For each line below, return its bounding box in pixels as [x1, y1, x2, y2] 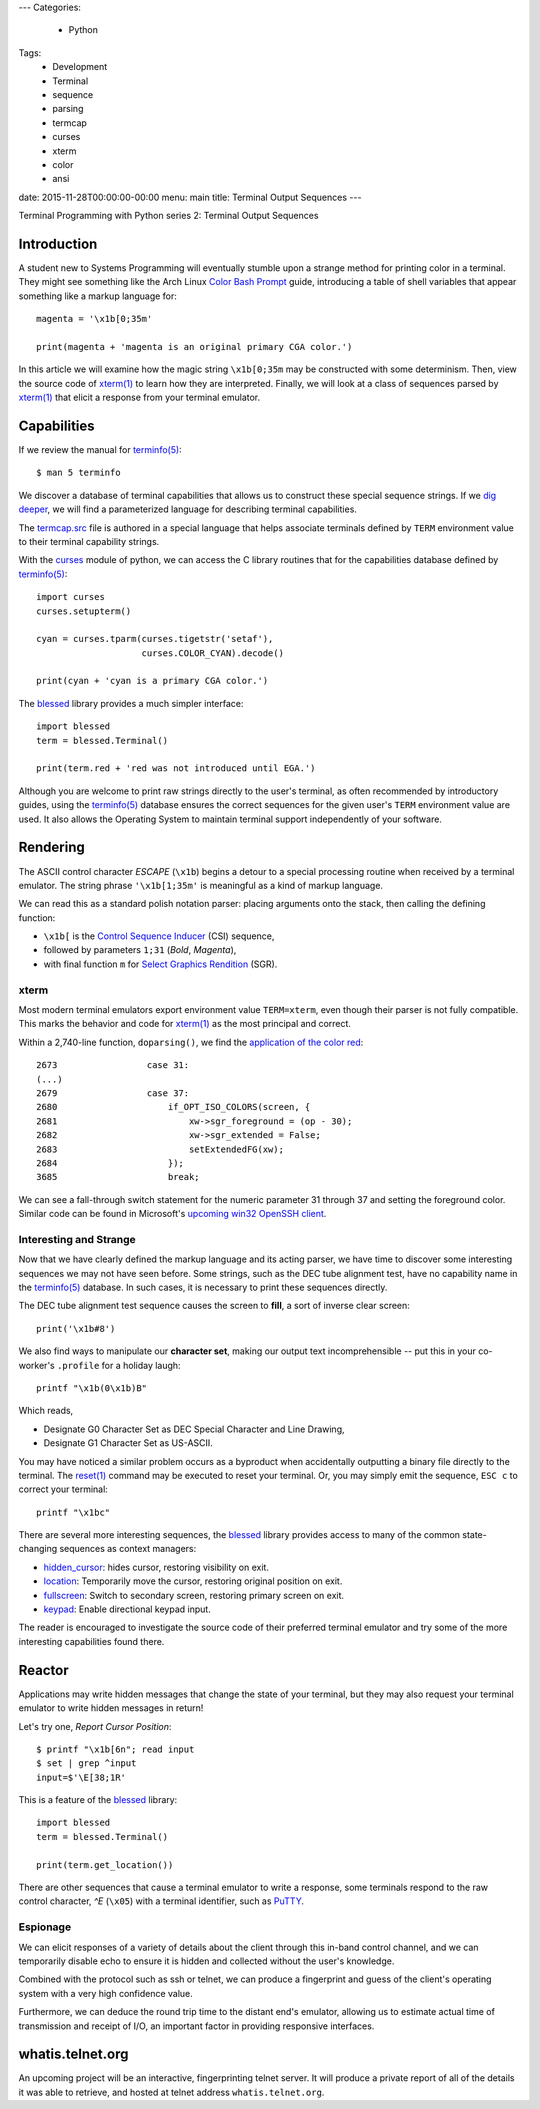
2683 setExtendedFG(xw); [36, 1143, 285, 1155]
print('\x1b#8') [36, 1323, 116, 1334]
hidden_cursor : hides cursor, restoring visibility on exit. [43, 1561, 270, 1573]
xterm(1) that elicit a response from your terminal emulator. [18, 391, 261, 404]
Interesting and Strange [18, 1232, 137, 1246]
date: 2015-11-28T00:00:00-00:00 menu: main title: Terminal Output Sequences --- [18, 191, 362, 203]
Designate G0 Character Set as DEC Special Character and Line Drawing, [43, 1423, 345, 1435]
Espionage [18, 1920, 72, 1934]
